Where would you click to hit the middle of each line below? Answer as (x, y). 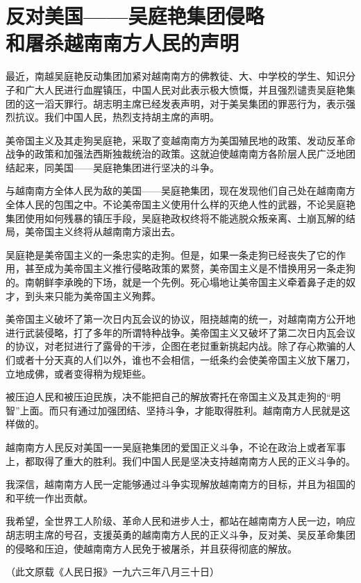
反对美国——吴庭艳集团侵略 (135, 16)
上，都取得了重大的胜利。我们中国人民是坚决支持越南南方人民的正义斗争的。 (180, 461)
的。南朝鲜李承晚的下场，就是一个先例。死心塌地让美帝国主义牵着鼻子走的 (176, 282)
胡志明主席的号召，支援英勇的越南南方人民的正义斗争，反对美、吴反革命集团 (180, 534)
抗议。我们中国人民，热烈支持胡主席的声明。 (117, 117)
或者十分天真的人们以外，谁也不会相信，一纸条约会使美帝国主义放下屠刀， (185, 360)
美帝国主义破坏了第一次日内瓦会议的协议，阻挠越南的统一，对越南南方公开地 (180, 319)
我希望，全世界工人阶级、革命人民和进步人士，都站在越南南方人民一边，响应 (180, 521)
